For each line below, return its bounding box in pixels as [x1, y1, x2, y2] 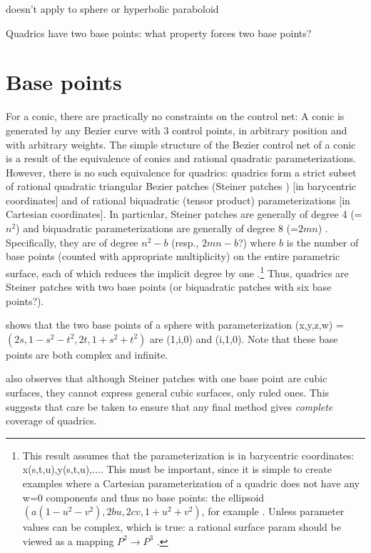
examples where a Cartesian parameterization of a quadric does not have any [22, 476, 360, 491]
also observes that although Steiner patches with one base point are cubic [6, 371, 327, 386]
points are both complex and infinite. [6, 347, 168, 362]
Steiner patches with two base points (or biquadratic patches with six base [6, 279, 332, 294]
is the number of [286, 234, 359, 249]
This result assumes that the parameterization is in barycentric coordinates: [22, 447, 355, 462]
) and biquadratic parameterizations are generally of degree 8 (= [16, 221, 298, 236]
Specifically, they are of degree [6, 234, 138, 249]
